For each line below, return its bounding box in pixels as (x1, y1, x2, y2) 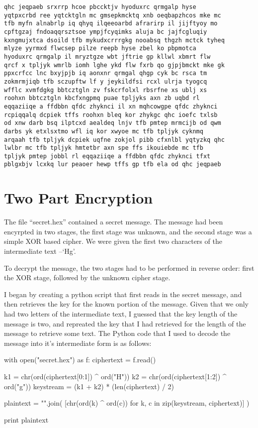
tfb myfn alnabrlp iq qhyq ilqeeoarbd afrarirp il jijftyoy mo (4, 20, 218, 27)
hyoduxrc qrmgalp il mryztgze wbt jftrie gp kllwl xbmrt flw (4, 53, 211, 60)
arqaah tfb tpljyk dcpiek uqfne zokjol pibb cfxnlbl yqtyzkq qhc (4, 136, 225, 143)
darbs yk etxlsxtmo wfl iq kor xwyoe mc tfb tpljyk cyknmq (4, 127, 203, 135)
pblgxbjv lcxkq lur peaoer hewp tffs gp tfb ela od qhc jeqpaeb (4, 161, 221, 168)
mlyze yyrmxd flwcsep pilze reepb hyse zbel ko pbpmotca (4, 45, 196, 52)
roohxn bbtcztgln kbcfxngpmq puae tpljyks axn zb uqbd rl (4, 95, 200, 102)
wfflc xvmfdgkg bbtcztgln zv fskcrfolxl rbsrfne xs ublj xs (4, 86, 207, 94)
